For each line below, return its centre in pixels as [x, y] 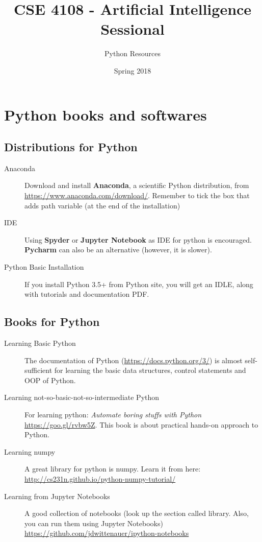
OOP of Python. [50, 380]
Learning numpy [30, 451]
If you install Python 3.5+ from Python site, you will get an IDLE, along [139, 284]
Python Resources [133, 53]
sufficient [38, 370]
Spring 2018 [133, 70]
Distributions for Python [71, 147]
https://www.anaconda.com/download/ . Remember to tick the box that [137, 195]
